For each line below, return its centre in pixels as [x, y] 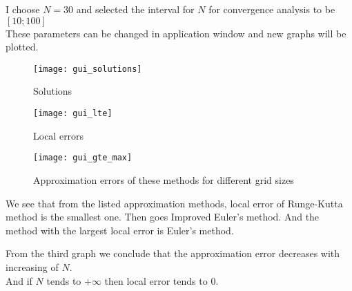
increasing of [32, 266]
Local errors [59, 135]
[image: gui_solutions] [88, 69]
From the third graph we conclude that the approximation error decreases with [173, 253]
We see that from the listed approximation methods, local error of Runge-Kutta [174, 203]
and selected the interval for [135, 9]
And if [19, 280]
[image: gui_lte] [73, 114]
